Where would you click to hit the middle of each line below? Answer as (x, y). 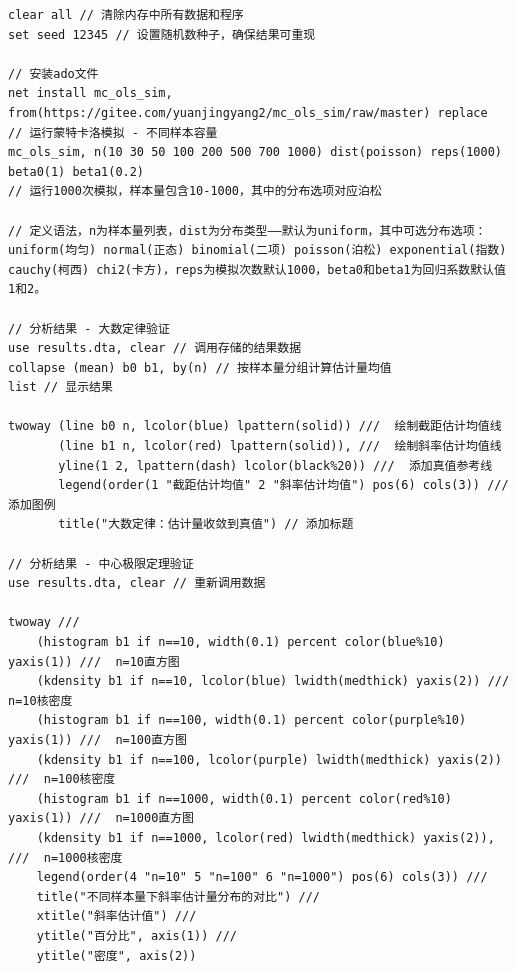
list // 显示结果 (60, 387)
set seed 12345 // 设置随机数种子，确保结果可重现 (162, 34)
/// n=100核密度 (62, 779)
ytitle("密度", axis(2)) (116, 955)
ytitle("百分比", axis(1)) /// (136, 935)
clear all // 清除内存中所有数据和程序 (126, 15)
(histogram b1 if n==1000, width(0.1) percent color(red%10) (244, 798)
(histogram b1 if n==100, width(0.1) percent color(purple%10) (251, 720)
